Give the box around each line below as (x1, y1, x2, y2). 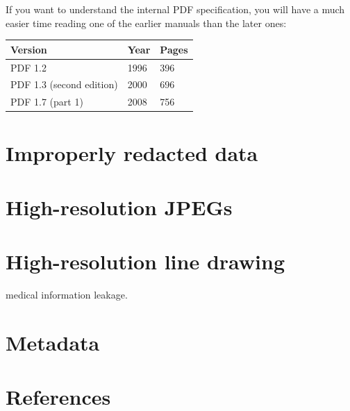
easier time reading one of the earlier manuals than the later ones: (6, 15, 287, 30)
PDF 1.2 (10, 60, 47, 74)
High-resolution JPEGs (6, 192, 233, 221)
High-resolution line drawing (6, 247, 285, 276)
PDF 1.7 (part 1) (10, 94, 83, 109)
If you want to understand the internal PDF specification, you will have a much (6, 2, 345, 16)
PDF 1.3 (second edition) (10, 77, 118, 92)
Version (10, 42, 47, 56)
